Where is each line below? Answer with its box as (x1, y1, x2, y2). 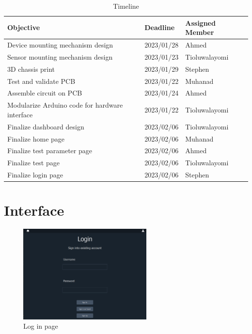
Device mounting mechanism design (7, 40, 113, 50)
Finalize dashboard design (7, 121, 84, 131)
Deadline (144, 22, 175, 32)
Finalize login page (7, 170, 63, 180)
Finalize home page (7, 133, 65, 143)
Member (185, 27, 214, 37)
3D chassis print (7, 64, 55, 74)
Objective (7, 22, 40, 32)
